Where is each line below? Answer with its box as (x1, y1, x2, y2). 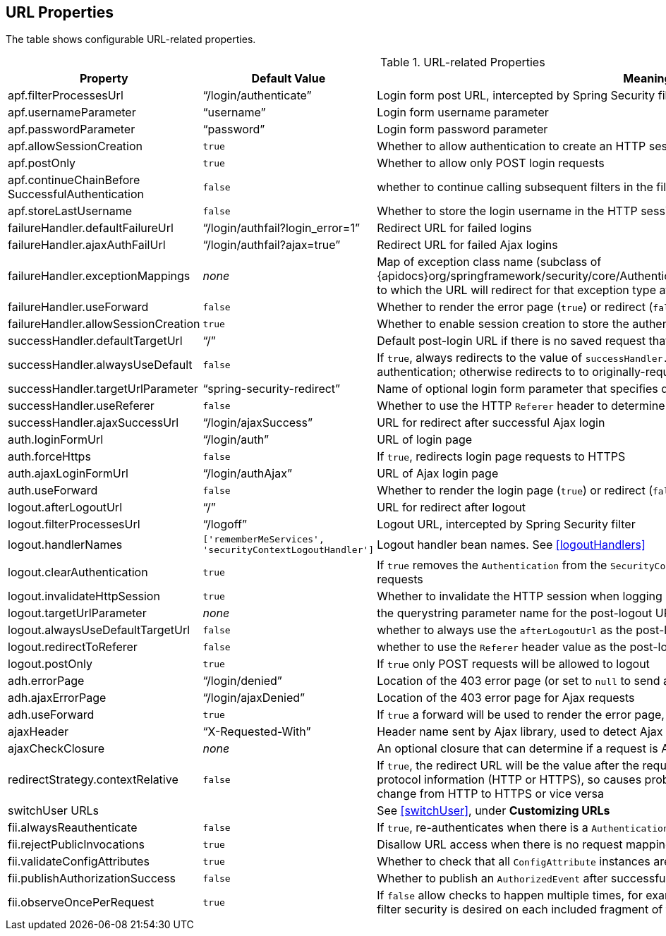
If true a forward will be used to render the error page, (377, 707, 665, 722)
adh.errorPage (8, 674, 85, 688)
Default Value (251, 71, 326, 86)
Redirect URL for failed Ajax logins (377, 238, 558, 253)
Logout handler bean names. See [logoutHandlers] (377, 537, 646, 552)
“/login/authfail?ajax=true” (202, 238, 341, 253)
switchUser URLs (8, 803, 99, 818)
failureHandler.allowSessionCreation (8, 317, 200, 332)
